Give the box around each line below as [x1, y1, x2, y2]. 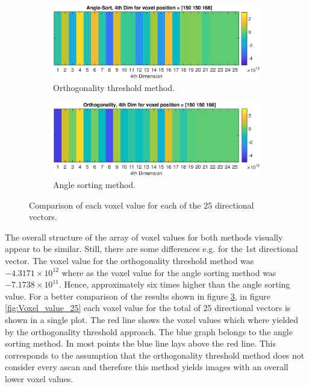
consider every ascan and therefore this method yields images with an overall [5, 360, 289, 373]
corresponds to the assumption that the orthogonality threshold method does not [5, 348, 305, 361]
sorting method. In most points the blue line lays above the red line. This [5, 337, 276, 350]
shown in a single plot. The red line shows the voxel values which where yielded [5, 313, 298, 326]
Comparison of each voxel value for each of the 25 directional [29, 198, 254, 211]
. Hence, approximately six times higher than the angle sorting [58, 278, 290, 291]
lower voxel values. [5, 372, 73, 385]
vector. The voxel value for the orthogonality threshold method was [5, 254, 254, 266]
